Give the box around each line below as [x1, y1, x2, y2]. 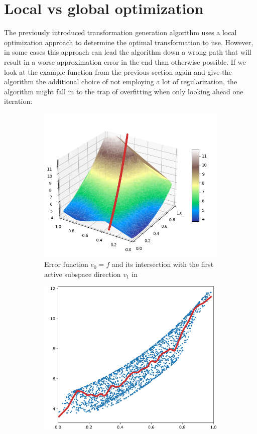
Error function [44, 259, 88, 269]
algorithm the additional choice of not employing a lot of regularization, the [4, 76, 237, 87]
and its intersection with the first [111, 259, 214, 269]
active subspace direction [44, 268, 121, 279]
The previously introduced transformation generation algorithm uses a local [4, 27, 237, 38]
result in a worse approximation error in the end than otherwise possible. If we [4, 56, 246, 67]
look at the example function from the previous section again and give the [4, 66, 232, 77]
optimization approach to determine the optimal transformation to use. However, [4, 37, 253, 47]
